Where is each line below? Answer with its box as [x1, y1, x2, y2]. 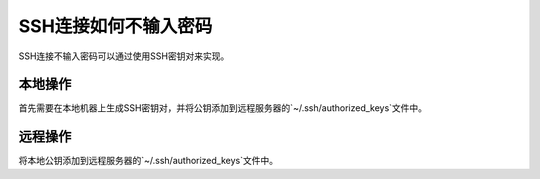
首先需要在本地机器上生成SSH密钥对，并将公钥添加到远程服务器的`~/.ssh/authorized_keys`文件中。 [18, 102, 428, 114]
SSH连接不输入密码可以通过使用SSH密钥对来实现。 [18, 50, 230, 62]
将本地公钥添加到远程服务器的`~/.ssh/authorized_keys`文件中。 [18, 155, 279, 167]
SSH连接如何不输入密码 [18, 15, 213, 37]
